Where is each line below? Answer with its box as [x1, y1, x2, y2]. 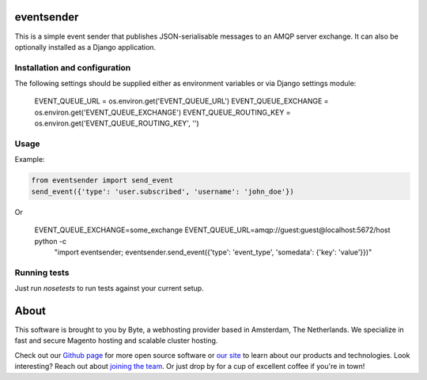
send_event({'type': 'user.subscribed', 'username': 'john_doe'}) [31, 186, 294, 196]
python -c [34, 236, 67, 246]
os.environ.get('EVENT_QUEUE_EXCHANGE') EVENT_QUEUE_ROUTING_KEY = [34, 107, 292, 117]
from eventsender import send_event [31, 176, 174, 185]
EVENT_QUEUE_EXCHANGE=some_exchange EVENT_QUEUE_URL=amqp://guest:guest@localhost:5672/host [34, 225, 391, 235]
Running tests [14, 267, 70, 278]
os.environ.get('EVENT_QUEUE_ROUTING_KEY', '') [34, 119, 199, 128]
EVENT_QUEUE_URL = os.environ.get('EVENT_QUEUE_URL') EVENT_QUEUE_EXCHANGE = [34, 96, 329, 106]
